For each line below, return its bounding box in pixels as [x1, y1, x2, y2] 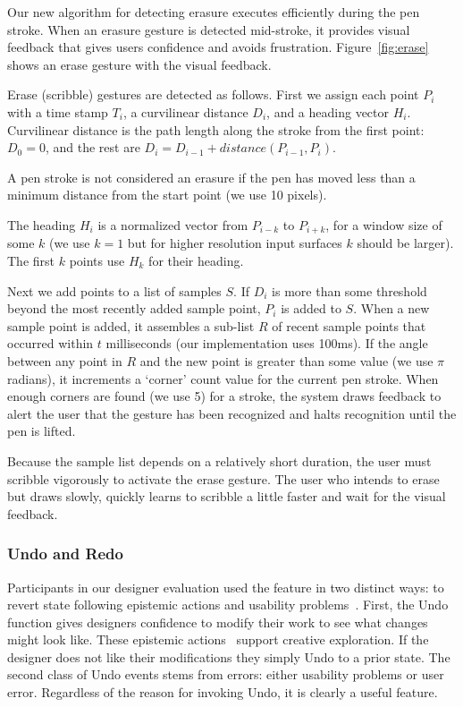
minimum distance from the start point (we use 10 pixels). [7, 185, 327, 204]
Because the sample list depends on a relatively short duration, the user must [7, 451, 432, 470]
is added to [281, 299, 341, 318]
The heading [7, 215, 76, 234]
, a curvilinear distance [122, 102, 248, 121]
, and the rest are [45, 138, 140, 157]
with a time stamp [7, 102, 108, 121]
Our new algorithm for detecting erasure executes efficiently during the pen [7, 3, 420, 21]
